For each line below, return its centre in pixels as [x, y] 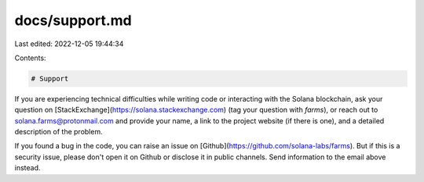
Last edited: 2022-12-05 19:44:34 [69, 44]
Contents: [30, 58]
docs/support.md [73, 20]
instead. [27, 168]
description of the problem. [58, 132]
